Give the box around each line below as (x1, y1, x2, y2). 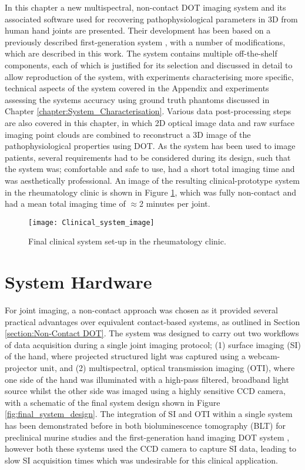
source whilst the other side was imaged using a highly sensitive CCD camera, (5, 385, 286, 397)
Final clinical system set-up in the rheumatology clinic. (28, 235, 226, 247)
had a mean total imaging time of (5, 197, 126, 210)
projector (5, 362, 38, 374)
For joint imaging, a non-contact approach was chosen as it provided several (5, 304, 278, 316)
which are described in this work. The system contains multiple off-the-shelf (5, 47, 277, 59)
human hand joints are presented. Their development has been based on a (5, 24, 271, 37)
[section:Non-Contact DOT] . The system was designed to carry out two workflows (5, 327, 299, 339)
